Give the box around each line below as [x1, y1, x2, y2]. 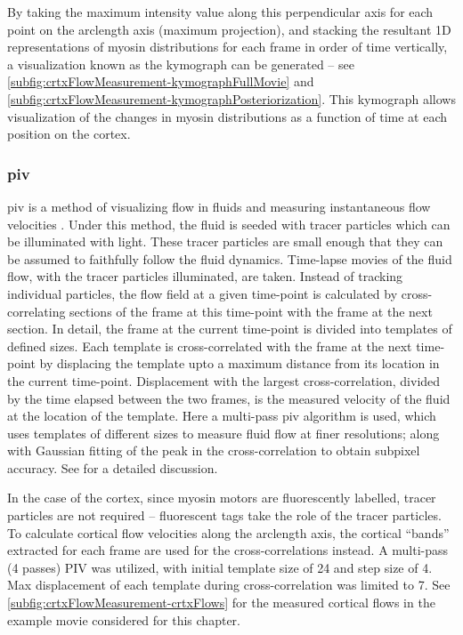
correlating [7, 301, 66, 320]
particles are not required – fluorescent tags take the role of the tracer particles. [7, 506, 442, 525]
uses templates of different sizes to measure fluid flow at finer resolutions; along [7, 423, 440, 442]
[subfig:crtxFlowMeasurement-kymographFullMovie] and [7, 72, 314, 91]
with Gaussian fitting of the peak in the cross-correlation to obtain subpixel [7, 441, 420, 460]
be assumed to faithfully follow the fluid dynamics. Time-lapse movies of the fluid [7, 249, 452, 268]
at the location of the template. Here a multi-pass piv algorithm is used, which [7, 406, 436, 425]
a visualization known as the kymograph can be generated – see [7, 54, 354, 73]
